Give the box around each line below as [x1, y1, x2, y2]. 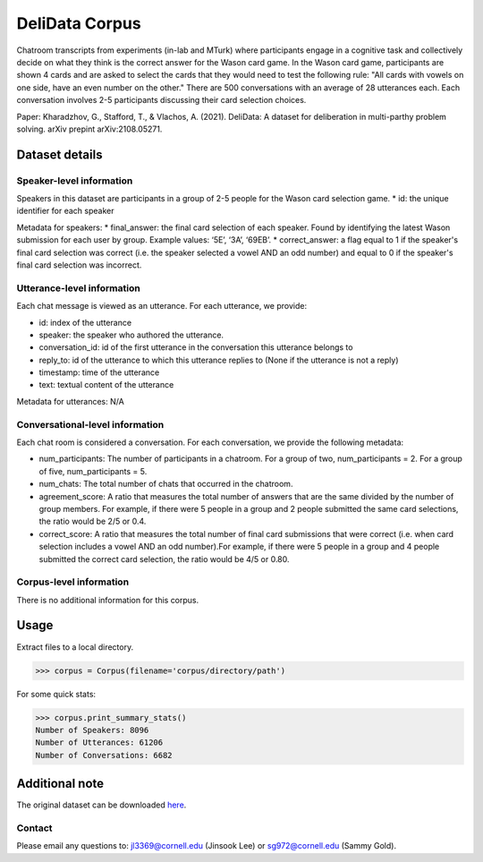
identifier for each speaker [16, 206, 114, 217]
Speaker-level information [16, 175, 133, 187]
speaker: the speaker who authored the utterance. [38, 329, 224, 340]
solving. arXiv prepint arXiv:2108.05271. [16, 124, 163, 134]
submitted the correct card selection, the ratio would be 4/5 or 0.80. [38, 553, 290, 564]
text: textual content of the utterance [38, 380, 174, 390]
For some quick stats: [16, 688, 97, 699]
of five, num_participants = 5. [38, 465, 148, 476]
